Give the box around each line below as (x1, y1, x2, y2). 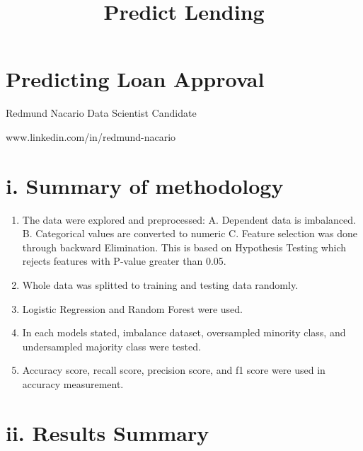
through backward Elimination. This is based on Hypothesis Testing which (22, 239, 347, 254)
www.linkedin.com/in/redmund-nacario (6, 129, 176, 144)
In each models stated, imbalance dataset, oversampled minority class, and (22, 325, 346, 340)
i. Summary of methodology (6, 171, 284, 200)
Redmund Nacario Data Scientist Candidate (6, 105, 197, 120)
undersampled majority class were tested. (22, 338, 201, 353)
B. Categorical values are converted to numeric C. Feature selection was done (22, 226, 358, 241)
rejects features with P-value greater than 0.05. (22, 253, 226, 268)
